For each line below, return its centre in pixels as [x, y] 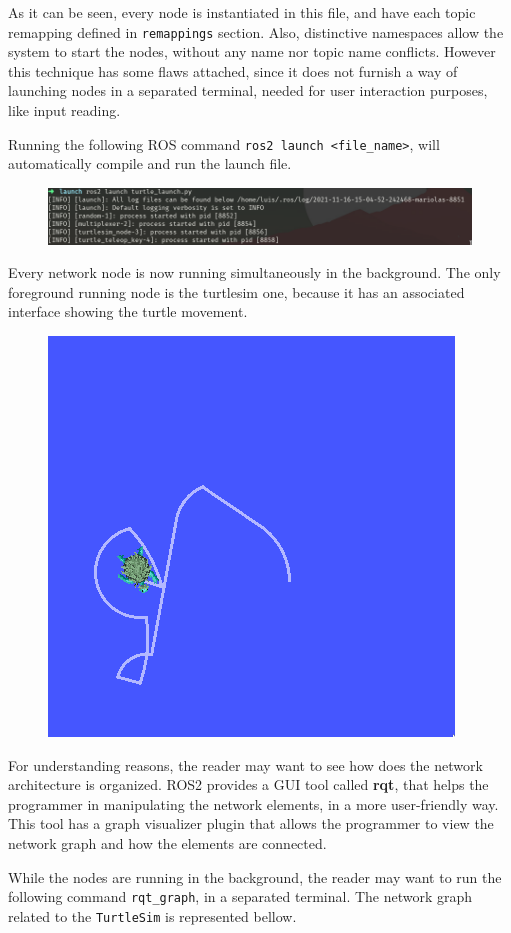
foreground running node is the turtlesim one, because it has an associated [236, 291]
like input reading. [64, 110]
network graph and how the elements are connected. [167, 843]
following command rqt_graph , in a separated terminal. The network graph [240, 896]
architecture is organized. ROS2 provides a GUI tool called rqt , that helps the [248, 784]
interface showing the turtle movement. [128, 311]
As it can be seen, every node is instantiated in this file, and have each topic [242, 12]
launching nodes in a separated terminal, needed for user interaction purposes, [248, 90]
